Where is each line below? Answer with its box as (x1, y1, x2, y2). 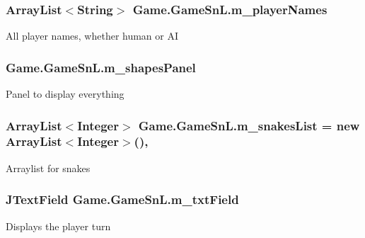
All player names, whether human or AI (6, 28, 179, 43)
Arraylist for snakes (6, 160, 91, 175)
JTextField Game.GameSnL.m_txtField (6, 191, 239, 208)
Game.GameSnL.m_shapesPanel (6, 58, 196, 76)
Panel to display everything (6, 86, 124, 101)
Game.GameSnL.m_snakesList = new (138, 116, 360, 134)
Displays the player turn (6, 218, 111, 233)
